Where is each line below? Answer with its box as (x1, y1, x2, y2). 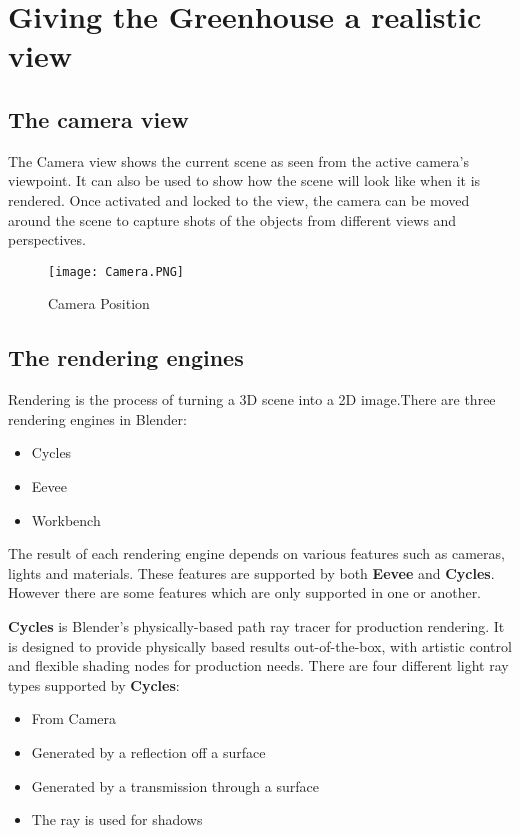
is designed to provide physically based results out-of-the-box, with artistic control (8, 635, 512, 656)
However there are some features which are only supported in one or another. (8, 582, 482, 603)
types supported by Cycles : (8, 674, 180, 695)
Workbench (31, 509, 101, 530)
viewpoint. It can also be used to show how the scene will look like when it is (8, 170, 481, 191)
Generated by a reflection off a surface (31, 741, 266, 762)
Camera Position (48, 293, 150, 314)
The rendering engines (8, 342, 244, 373)
